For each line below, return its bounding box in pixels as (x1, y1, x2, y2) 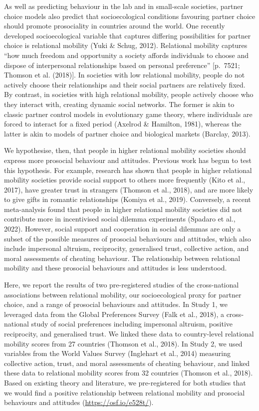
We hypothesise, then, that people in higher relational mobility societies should (4, 145, 246, 155)
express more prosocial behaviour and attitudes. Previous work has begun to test (4, 154, 252, 165)
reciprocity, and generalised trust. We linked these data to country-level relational (4, 328, 254, 338)
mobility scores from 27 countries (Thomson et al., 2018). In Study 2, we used (4, 338, 243, 348)
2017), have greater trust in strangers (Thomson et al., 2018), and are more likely (4, 184, 254, 194)
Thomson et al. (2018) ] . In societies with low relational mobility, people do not (4, 69, 245, 80)
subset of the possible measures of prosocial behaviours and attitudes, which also (4, 233, 251, 243)
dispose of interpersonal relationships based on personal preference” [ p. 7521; (4, 59, 240, 70)
